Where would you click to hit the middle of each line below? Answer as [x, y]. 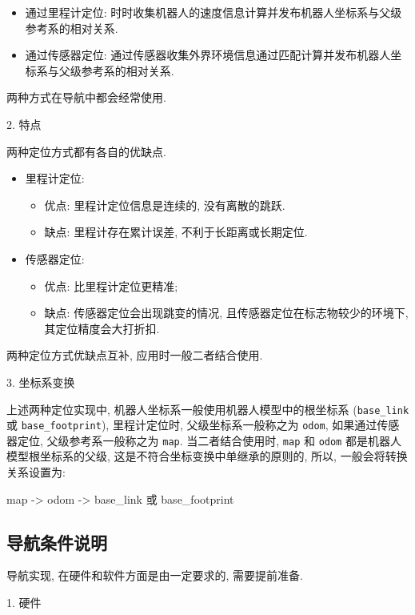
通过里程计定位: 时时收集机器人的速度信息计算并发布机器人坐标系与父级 [213, 12]
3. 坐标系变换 [41, 382]
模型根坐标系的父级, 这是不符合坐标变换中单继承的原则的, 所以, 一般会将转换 [207, 456]
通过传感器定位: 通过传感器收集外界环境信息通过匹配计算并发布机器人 [208, 55]
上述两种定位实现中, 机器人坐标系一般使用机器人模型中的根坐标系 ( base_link [208, 409]
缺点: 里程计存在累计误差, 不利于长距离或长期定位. [176, 232]
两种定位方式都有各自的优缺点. [86, 151]
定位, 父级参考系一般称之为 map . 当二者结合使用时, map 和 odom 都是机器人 [209, 440]
